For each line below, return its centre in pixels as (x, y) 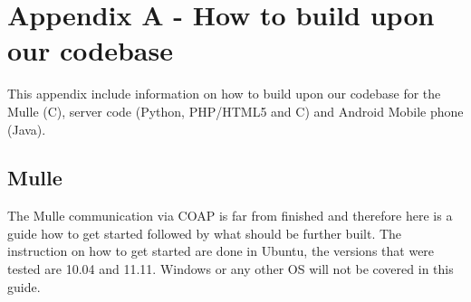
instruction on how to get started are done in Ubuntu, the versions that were (221, 251)
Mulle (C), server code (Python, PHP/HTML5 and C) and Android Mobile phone (235, 111)
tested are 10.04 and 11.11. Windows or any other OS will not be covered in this (231, 269)
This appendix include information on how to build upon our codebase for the (224, 94)
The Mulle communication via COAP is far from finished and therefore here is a (230, 216)
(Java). (27, 129)
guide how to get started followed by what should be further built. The (205, 233)
